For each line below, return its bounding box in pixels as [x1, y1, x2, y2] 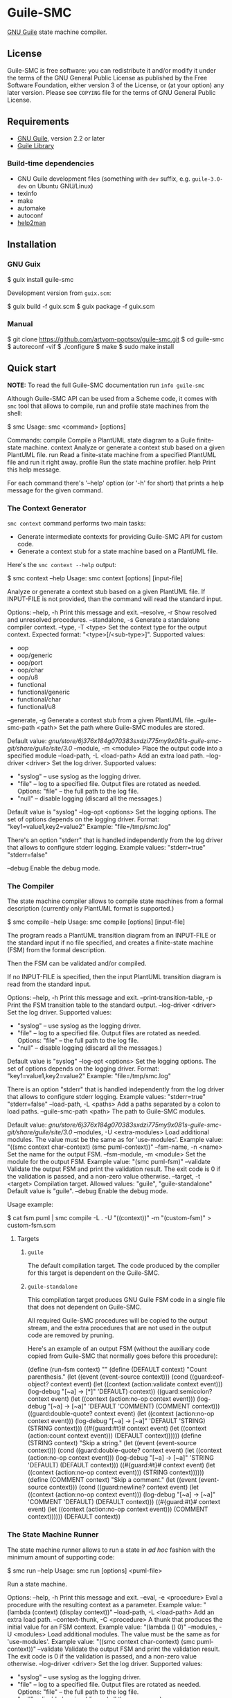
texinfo [17, 189, 37, 197]
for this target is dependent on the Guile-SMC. [27, 1269, 160, 1277]
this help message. [7, 465, 61, 474]
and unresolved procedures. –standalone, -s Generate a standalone [7, 615, 200, 624]
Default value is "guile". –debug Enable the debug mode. [7, 1187, 168, 1195]
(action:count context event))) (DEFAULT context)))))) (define [27, 1431, 202, 1440]
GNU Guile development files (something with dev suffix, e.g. [17, 175, 190, 183]
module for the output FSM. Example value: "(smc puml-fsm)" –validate [7, 1158, 211, 1166]
